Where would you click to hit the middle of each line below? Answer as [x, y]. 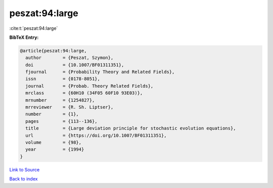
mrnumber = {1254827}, [60, 100]
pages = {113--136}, [62, 121]
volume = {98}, [54, 142]
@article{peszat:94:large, [53, 51]
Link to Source [25, 169]
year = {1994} [55, 149]
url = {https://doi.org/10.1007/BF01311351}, [96, 135]
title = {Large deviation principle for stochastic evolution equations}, [131, 128]
